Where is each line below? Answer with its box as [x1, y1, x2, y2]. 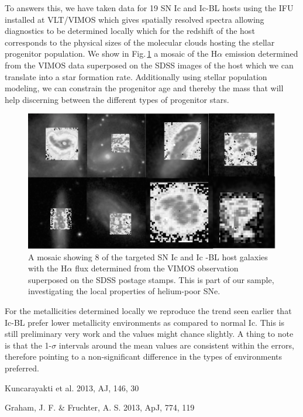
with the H [28, 262, 67, 274]
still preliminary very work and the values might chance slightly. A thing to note [5, 328, 294, 340]
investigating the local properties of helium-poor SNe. [28, 285, 221, 297]
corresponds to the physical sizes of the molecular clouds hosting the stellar [5, 36, 275, 48]
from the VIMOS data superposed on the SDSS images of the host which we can [5, 58, 294, 71]
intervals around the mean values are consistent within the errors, [58, 339, 294, 351]
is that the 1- [5, 339, 52, 351]
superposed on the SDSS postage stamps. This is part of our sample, [28, 273, 274, 285]
